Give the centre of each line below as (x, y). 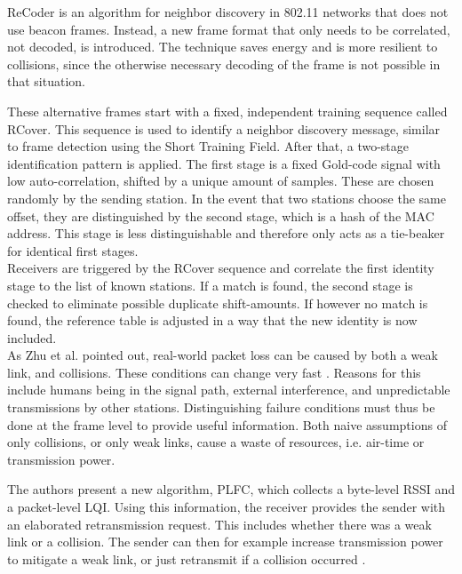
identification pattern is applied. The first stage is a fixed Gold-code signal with (224, 163)
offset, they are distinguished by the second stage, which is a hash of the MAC (221, 215)
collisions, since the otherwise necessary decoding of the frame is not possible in (224, 64)
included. (32, 337)
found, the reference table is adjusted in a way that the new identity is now (212, 320)
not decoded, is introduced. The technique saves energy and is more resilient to (223, 47)
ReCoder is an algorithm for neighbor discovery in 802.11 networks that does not (228, 12)
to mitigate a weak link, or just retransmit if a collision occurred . (187, 558)
